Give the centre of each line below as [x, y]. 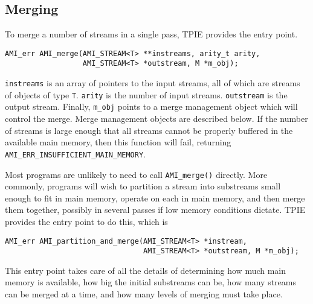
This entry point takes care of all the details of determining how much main [146, 270]
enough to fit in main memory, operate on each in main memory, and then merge [155, 198]
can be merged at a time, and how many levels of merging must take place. [144, 294]
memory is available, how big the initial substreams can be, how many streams [150, 282]
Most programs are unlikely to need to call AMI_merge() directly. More [136, 174]
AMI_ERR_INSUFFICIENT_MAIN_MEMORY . [75, 154]
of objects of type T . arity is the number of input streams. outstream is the [146, 94]
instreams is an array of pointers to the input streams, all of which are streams [153, 83]
